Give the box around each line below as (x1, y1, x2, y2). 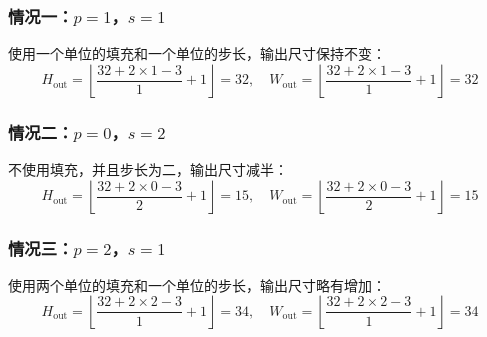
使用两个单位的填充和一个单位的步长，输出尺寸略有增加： (8, 274, 386, 295)
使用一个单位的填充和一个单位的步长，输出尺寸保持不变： (8, 43, 386, 64)
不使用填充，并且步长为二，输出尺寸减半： (8, 159, 288, 180)
